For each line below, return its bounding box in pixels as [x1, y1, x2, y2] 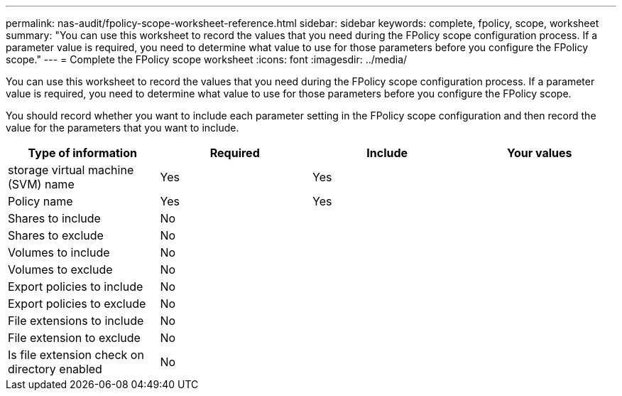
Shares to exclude [8, 228, 104, 242]
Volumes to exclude [8, 262, 113, 277]
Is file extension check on [8, 348, 144, 362]
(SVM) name [8, 177, 75, 191]
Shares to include [8, 211, 101, 225]
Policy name [8, 194, 73, 208]
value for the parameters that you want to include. [6, 122, 239, 134]
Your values [506, 146, 572, 160]
